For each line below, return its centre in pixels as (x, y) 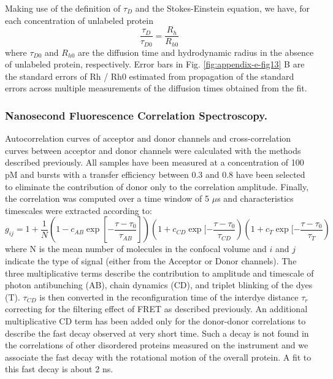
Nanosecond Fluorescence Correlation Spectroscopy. (136, 115)
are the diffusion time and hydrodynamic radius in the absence (196, 52)
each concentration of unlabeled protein (79, 20)
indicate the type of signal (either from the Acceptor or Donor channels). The (151, 261)
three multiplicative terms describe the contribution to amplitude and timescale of (159, 273)
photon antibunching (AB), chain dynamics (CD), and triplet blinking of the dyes (159, 285)
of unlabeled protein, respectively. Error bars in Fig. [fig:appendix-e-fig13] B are (155, 64)
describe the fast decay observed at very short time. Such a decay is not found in (157, 333)
